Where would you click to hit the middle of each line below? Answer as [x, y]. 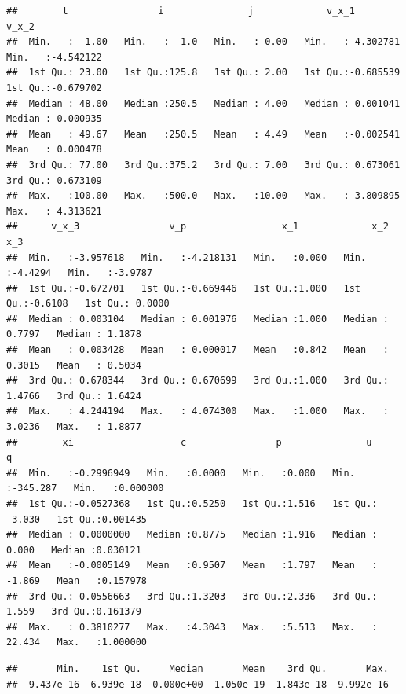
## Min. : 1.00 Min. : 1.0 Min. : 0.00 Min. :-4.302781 [203, 42]
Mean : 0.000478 [54, 150]
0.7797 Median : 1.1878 [74, 334]
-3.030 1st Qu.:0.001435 [77, 519]
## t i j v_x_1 [181, 11]
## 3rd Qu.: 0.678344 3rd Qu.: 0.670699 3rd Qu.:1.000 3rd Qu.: [198, 381]
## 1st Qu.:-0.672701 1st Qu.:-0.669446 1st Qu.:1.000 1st [184, 288]
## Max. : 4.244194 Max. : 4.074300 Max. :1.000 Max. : [198, 411]
